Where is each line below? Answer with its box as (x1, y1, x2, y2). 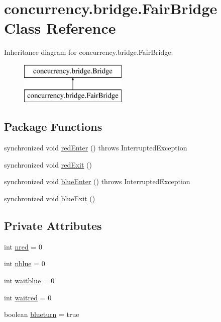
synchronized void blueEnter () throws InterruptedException (4, 176, 190, 187)
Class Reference (4, 18, 116, 38)
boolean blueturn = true (4, 309, 79, 319)
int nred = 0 (4, 241, 42, 252)
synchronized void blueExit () (4, 193, 95, 204)
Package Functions (4, 119, 102, 134)
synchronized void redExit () (4, 159, 92, 170)
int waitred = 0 (4, 292, 52, 302)
